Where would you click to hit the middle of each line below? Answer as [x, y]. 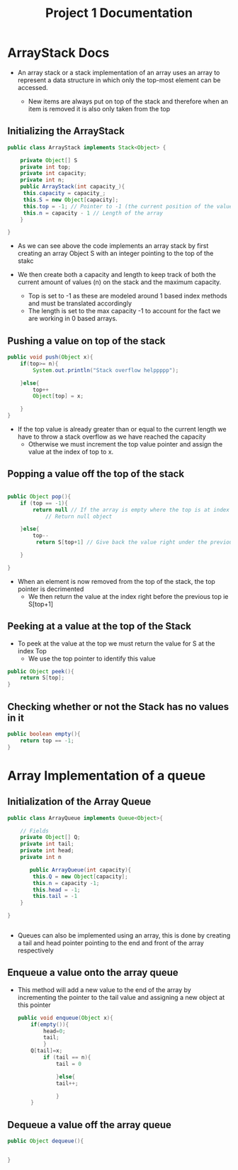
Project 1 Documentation [119, 13]
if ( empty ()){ [50, 1024]
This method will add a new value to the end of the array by [104, 989]
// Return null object [79, 516]
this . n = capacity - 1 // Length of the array [93, 213]
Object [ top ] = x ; [58, 396]
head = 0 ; [55, 1031]
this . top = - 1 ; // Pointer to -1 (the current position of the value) [129, 206]
